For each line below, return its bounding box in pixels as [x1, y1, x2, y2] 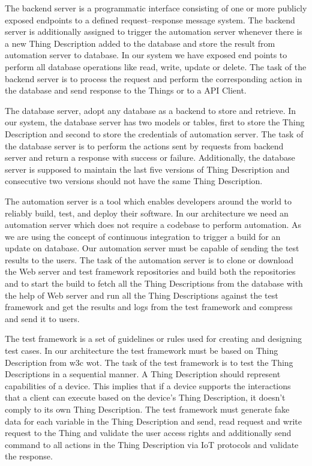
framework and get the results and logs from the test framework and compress [5, 300, 293, 313]
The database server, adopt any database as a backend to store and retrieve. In [5, 104, 296, 116]
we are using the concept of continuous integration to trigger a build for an [5, 230, 281, 242]
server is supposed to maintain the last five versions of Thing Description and [5, 163, 290, 175]
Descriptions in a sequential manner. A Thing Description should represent [5, 368, 281, 380]
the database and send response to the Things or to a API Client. [5, 84, 247, 97]
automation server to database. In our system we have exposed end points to [5, 49, 287, 61]
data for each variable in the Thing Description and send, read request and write [5, 414, 302, 427]
